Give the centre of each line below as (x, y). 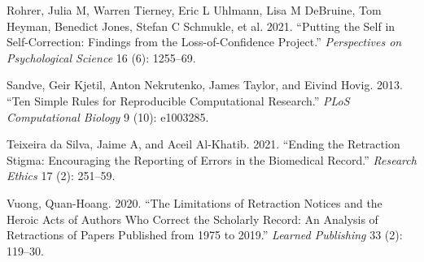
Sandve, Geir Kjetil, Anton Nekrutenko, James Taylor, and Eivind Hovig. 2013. (205, 85)
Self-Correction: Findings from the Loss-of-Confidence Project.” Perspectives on (204, 42)
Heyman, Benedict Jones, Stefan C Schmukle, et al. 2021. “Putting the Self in (201, 26)
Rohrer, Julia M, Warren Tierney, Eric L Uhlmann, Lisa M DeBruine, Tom (194, 10)
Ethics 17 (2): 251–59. (61, 176)
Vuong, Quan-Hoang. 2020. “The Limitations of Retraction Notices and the (195, 202)
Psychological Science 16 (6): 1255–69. (101, 57)
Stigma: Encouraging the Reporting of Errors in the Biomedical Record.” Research (212, 159)
